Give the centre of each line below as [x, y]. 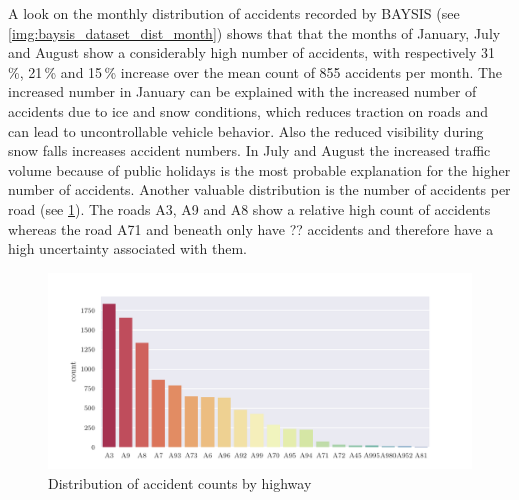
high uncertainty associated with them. [127, 248]
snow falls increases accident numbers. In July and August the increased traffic [249, 150]
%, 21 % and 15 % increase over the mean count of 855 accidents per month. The [255, 71]
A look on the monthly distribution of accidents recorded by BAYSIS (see [234, 13]
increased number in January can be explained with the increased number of [242, 91]
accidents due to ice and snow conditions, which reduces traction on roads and [248, 110]
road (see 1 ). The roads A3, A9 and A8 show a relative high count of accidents [249, 208]
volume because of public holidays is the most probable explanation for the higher [259, 169]
